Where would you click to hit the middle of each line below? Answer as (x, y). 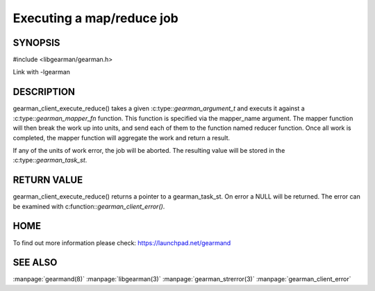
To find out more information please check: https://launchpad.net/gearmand (122, 242)
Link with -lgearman (42, 72)
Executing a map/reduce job (95, 18)
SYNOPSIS (36, 43)
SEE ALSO (35, 263)
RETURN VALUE (48, 180)
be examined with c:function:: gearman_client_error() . (89, 206)
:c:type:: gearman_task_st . (50, 160)
